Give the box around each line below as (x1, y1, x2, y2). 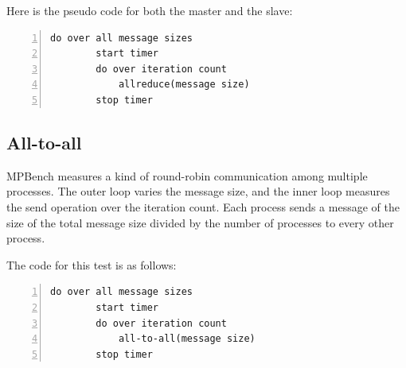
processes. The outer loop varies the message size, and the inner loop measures (6, 183, 390, 199)
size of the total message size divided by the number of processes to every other (6, 214, 394, 230)
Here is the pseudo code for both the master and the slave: (6, 2, 293, 18)
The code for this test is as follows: (6, 256, 177, 273)
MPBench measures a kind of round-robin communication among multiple (6, 167, 368, 184)
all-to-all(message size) (118, 333, 256, 345)
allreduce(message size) (118, 79, 250, 91)
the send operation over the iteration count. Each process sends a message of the (6, 198, 400, 215)
